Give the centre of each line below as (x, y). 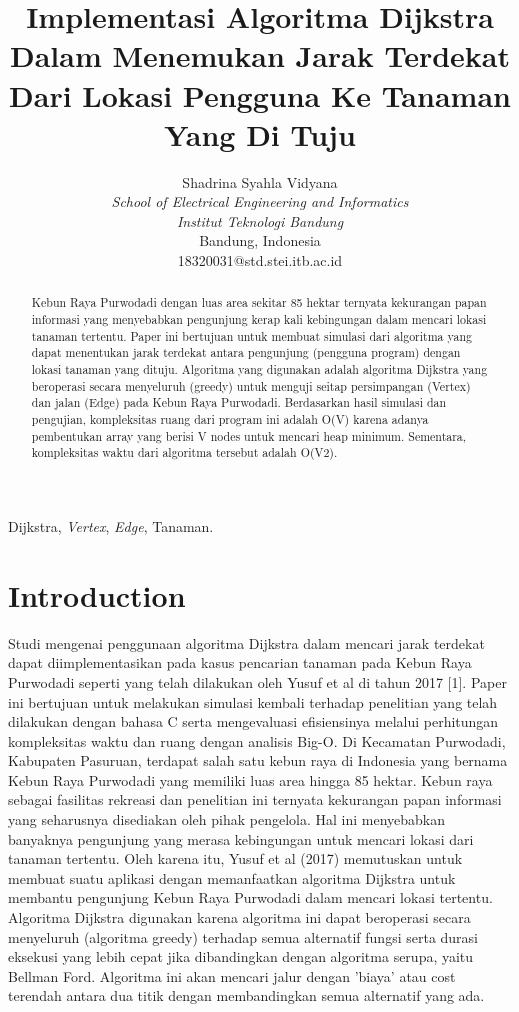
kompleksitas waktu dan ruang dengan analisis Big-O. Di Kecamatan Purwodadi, (257, 740)
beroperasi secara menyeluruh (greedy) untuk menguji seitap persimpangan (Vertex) (251, 385)
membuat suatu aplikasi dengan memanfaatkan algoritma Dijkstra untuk (232, 877)
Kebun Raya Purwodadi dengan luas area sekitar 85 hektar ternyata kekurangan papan (259, 302)
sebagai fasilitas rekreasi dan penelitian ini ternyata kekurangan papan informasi (255, 799)
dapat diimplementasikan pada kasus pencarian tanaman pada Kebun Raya (240, 662)
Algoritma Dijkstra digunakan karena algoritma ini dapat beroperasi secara (239, 917)
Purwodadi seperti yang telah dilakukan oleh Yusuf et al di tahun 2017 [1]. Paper (257, 681)
